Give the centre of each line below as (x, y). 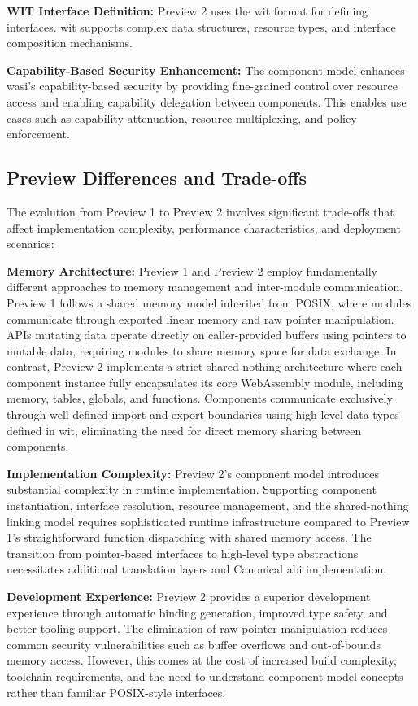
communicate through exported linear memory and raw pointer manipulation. (200, 318)
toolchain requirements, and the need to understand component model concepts (205, 675)
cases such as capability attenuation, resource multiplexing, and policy (182, 118)
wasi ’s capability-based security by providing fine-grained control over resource (202, 86)
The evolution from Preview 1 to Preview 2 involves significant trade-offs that (200, 211)
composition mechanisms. (70, 43)
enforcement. (38, 134)
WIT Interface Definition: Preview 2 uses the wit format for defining (187, 11)
